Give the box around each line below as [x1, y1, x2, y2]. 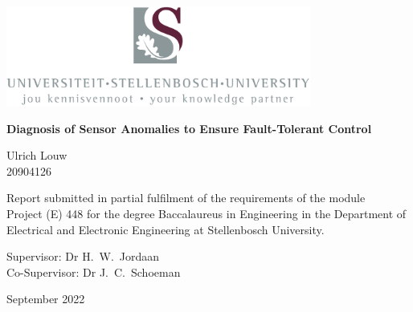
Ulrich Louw [6, 147, 67, 164]
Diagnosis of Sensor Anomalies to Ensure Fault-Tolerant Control [6, 120, 372, 136]
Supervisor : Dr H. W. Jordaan [6, 248, 160, 265]
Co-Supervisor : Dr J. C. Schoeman [6, 263, 181, 280]
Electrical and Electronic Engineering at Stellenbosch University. [6, 221, 325, 237]
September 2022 [6, 290, 85, 307]
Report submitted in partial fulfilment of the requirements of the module [6, 189, 366, 206]
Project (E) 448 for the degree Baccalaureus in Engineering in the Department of [6, 205, 407, 221]
